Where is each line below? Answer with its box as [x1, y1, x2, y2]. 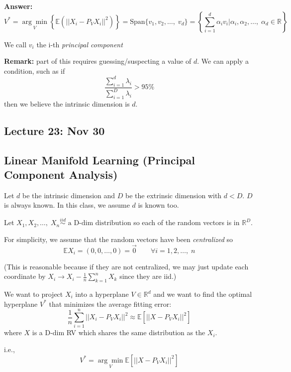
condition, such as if [4, 65, 65, 76]
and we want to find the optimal [153, 289, 252, 299]
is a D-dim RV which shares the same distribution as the [32, 327, 205, 338]
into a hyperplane [75, 289, 129, 299]
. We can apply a [197, 56, 249, 66]
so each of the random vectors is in [133, 217, 240, 228]
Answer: [4, 1, 33, 11]
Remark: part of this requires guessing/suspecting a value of [4, 56, 192, 66]
